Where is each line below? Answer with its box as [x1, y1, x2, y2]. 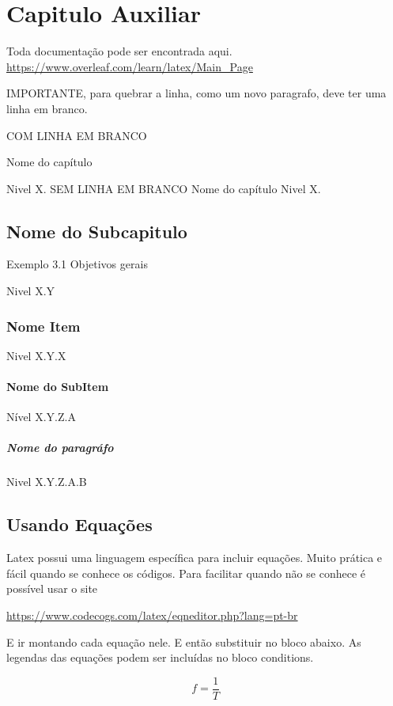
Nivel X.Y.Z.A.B [6, 473, 87, 490]
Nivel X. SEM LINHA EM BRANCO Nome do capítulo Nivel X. [6, 180, 321, 196]
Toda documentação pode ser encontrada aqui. [6, 43, 232, 59]
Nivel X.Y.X [6, 347, 66, 363]
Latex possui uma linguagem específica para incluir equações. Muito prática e [6, 549, 383, 566]
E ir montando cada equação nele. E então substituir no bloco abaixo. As [6, 633, 361, 650]
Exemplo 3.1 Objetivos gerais [6, 256, 148, 272]
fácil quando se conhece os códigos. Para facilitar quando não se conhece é [6, 564, 365, 581]
